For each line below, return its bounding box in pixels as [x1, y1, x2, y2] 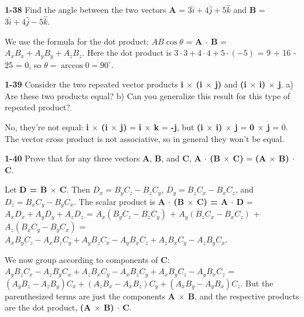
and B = [233, 4, 265, 16]
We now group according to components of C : [5, 253, 170, 265]
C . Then [59, 183, 90, 195]
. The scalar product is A [74, 195, 165, 207]
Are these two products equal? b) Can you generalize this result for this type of [5, 89, 291, 102]
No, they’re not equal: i [5, 121, 89, 133]
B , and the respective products [187, 289, 299, 302]
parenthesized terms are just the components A [5, 289, 176, 302]
